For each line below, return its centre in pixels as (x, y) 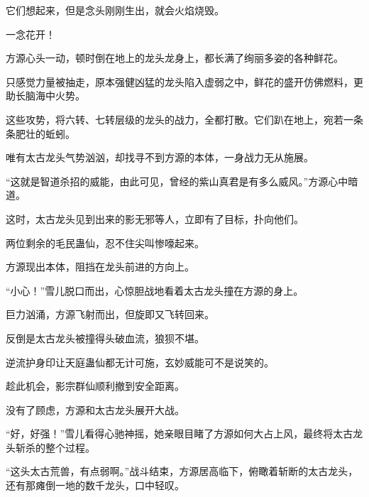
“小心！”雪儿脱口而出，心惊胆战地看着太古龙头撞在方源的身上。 (155, 290)
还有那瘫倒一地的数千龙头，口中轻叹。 (95, 485)
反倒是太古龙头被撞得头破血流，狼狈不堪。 (105, 338)
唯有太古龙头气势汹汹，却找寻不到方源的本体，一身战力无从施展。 (160, 157)
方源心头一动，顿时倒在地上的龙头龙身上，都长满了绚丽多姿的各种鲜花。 (175, 58)
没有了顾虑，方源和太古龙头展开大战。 (95, 409)
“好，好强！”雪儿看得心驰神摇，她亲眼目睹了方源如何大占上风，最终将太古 (180, 433)
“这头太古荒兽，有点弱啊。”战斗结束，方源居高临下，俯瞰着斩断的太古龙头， (182, 471)
